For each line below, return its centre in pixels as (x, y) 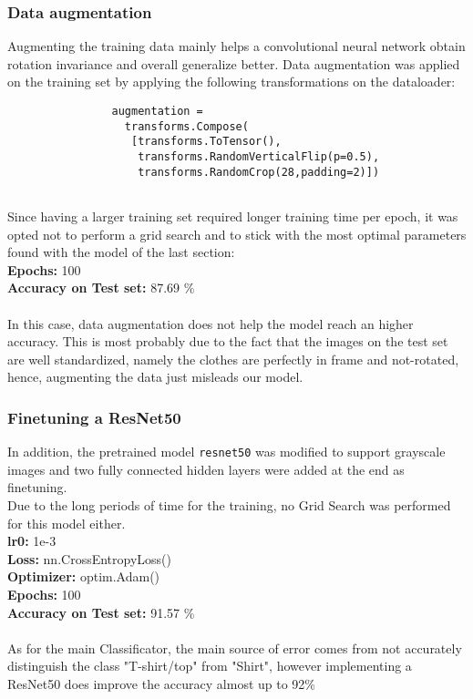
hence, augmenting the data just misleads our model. (155, 377)
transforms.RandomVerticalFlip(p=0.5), (259, 156)
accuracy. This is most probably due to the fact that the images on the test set (228, 341)
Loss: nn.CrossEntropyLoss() (89, 558)
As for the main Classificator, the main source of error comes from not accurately (235, 648)
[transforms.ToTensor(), (206, 142)
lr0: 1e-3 (32, 541)
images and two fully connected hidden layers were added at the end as (206, 469)
